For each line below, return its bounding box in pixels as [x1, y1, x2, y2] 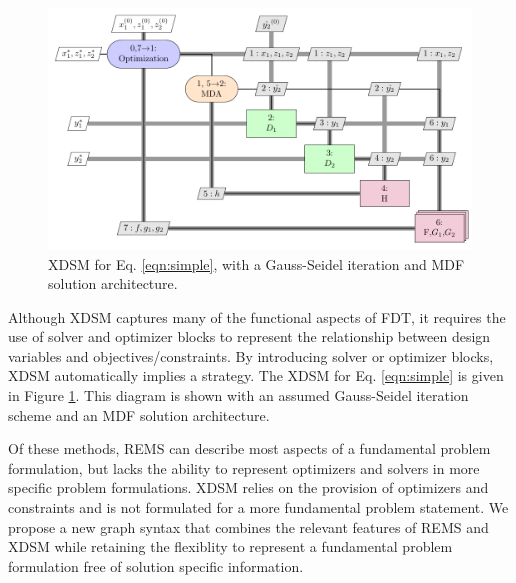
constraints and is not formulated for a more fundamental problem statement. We [8, 497, 509, 518]
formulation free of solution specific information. [8, 555, 304, 576]
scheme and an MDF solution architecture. [8, 404, 270, 425]
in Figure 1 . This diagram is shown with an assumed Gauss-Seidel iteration [8, 385, 469, 406]
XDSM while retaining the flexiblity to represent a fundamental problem [8, 536, 453, 557]
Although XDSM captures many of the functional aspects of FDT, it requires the [8, 306, 506, 327]
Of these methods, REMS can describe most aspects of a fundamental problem [8, 438, 491, 459]
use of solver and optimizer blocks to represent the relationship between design [8, 326, 491, 347]
